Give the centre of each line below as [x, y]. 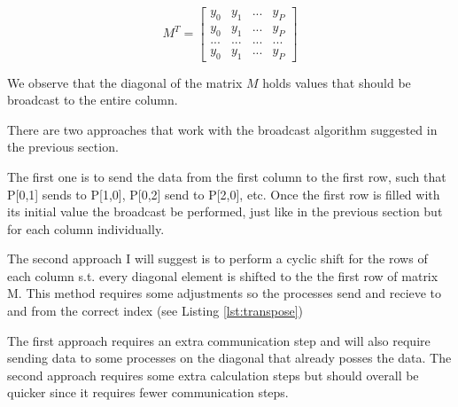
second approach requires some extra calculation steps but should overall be [213, 375]
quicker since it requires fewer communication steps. [148, 392]
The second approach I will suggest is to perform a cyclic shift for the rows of [217, 258]
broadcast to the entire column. [93, 100]
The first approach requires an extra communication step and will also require [219, 340]
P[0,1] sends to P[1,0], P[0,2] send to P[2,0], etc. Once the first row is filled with [224, 194]
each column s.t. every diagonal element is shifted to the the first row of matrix [223, 275]
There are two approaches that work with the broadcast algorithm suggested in [222, 129]
